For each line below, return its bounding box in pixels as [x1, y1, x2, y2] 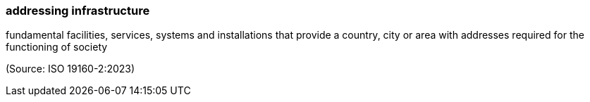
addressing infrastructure [6, 4, 150, 18]
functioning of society [6, 41, 108, 53]
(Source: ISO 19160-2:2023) [6, 63, 135, 75]
